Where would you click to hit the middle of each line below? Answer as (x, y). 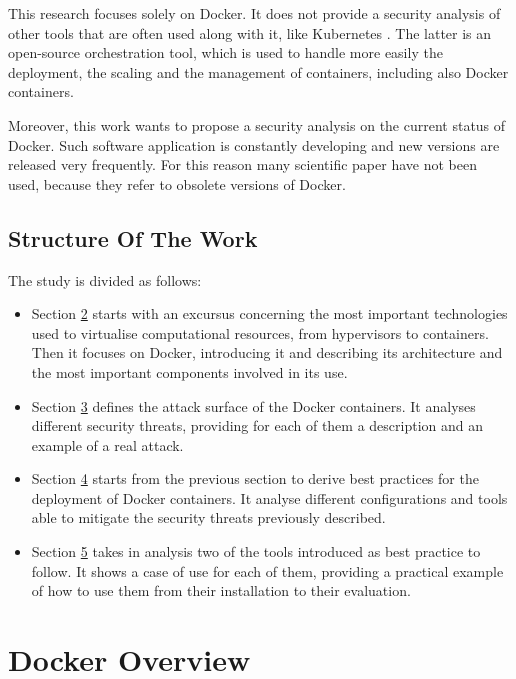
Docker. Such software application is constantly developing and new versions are (254, 144)
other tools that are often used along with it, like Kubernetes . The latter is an (250, 32)
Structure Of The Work (133, 237)
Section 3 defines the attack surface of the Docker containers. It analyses (253, 405)
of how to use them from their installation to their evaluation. (221, 590)
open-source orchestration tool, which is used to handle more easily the (225, 52)
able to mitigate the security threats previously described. (208, 517)
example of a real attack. (107, 444)
